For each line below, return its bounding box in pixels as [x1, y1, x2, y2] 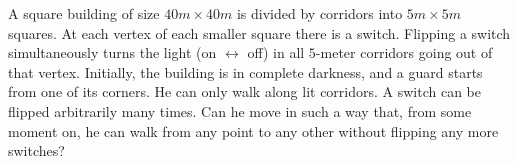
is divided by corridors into [236, 3, 403, 23]
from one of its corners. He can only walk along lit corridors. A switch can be [8, 81, 482, 102]
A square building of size [8, 3, 160, 23]
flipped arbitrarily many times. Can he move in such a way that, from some [8, 100, 472, 121]
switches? [8, 140, 65, 161]
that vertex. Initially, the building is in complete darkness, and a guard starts [8, 61, 483, 82]
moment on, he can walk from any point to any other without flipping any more [8, 120, 499, 141]
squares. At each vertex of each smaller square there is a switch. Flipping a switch [8, 22, 511, 43]
